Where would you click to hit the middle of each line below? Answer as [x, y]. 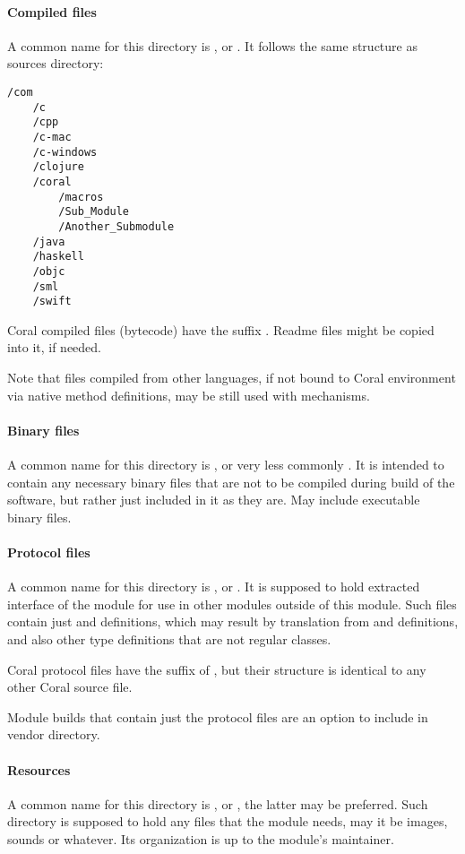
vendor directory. [54, 734]
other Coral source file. [70, 687]
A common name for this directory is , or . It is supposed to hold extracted [214, 587]
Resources [39, 769]
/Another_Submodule [116, 226]
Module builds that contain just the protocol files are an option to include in [218, 716]
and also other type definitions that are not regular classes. [169, 638]
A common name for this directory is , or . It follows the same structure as [212, 45]
